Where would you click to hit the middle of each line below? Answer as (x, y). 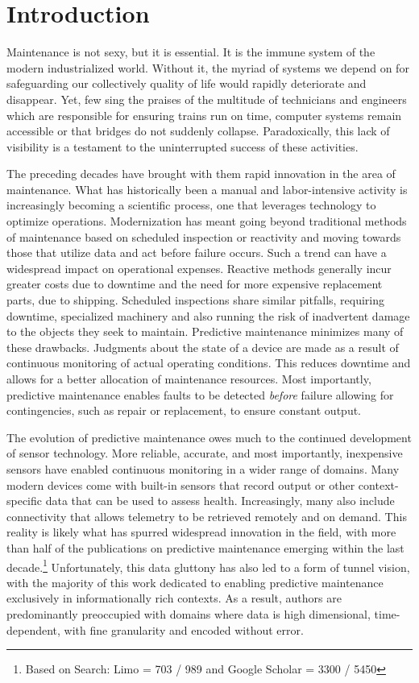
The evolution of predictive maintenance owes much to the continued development (209, 437)
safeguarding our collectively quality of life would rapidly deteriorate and (187, 83)
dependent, (33, 629)
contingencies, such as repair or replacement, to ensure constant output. (184, 410)
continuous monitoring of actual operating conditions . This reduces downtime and (209, 363)
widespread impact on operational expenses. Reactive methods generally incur (199, 268)
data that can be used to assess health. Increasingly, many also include (220, 501)
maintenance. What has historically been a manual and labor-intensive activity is (207, 189)
